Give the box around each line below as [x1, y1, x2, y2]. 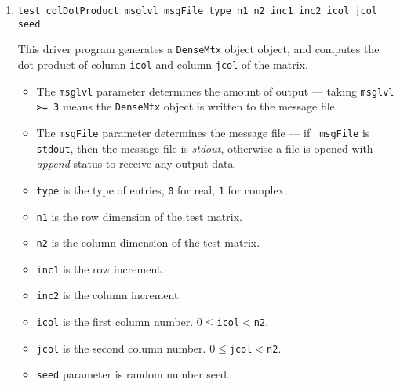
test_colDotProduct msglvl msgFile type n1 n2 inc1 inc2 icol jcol [17, 5, 377, 16]
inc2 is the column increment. [36, 287, 182, 303]
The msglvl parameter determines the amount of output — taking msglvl [36, 82, 395, 99]
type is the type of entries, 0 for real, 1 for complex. [36, 181, 287, 197]
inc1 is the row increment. [36, 260, 165, 277]
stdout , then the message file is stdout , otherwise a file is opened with [36, 139, 373, 156]
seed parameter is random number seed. [36, 366, 230, 382]
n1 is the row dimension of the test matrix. [36, 208, 242, 224]
